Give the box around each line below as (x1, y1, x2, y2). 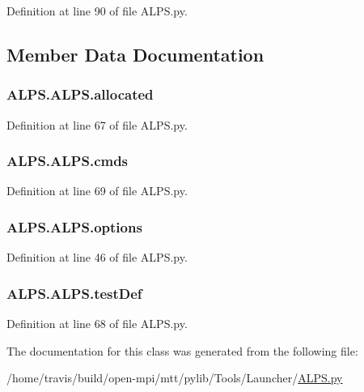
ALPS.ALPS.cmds (6, 151, 129, 171)
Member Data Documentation (6, 41, 265, 66)
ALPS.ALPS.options (6, 216, 142, 236)
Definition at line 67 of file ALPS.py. (6, 116, 188, 133)
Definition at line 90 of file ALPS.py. (6, 2, 188, 19)
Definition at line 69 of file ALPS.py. (6, 182, 188, 199)
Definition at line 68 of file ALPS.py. (6, 315, 188, 332)
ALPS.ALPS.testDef (6, 283, 142, 303)
